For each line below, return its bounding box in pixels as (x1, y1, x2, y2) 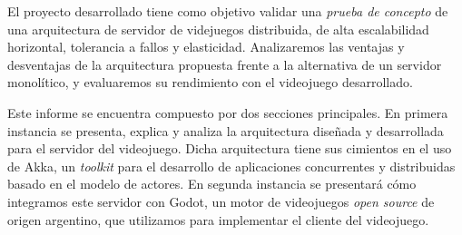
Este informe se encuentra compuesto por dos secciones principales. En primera (7, 103, 448, 122)
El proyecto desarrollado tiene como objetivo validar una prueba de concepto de (7, 2, 448, 20)
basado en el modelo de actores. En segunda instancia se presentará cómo (7, 174, 417, 193)
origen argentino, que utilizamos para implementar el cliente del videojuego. (7, 210, 429, 229)
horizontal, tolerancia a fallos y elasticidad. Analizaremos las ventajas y (7, 37, 405, 56)
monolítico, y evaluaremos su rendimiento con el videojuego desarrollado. (7, 73, 413, 92)
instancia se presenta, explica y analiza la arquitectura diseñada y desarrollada (7, 121, 444, 140)
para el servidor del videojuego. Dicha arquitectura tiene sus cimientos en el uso (7, 139, 452, 158)
